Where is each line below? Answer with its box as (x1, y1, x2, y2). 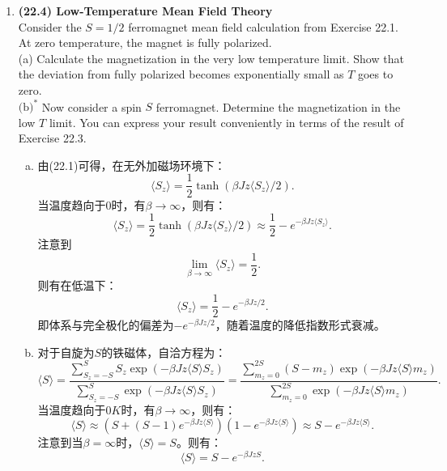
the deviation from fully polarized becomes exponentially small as (18, 66, 344, 83)
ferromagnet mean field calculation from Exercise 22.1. (128, 18, 398, 35)
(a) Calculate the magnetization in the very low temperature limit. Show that (18, 49, 404, 66)
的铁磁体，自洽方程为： (101, 343, 227, 360)
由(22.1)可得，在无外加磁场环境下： (37, 156, 226, 173)
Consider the (18, 18, 82, 35)
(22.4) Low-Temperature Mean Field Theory (18, 2, 273, 19)
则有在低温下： (37, 277, 117, 294)
